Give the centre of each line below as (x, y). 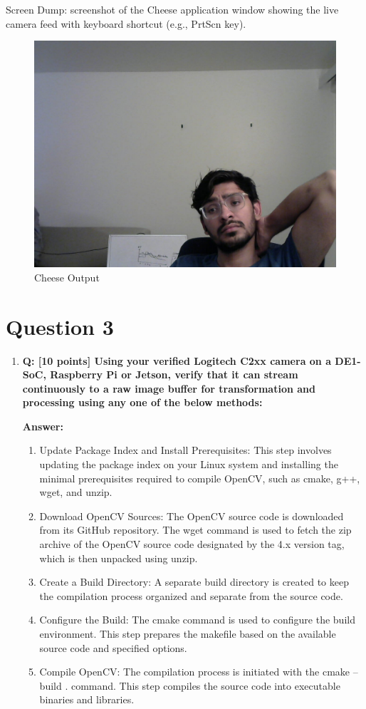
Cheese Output (67, 277)
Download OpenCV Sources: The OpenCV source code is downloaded (192, 516)
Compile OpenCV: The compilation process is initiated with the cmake (195, 672)
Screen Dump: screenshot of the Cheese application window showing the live (172, 9)
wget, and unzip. (76, 492)
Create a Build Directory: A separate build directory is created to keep (194, 582)
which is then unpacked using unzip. (119, 558)
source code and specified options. (113, 647)
